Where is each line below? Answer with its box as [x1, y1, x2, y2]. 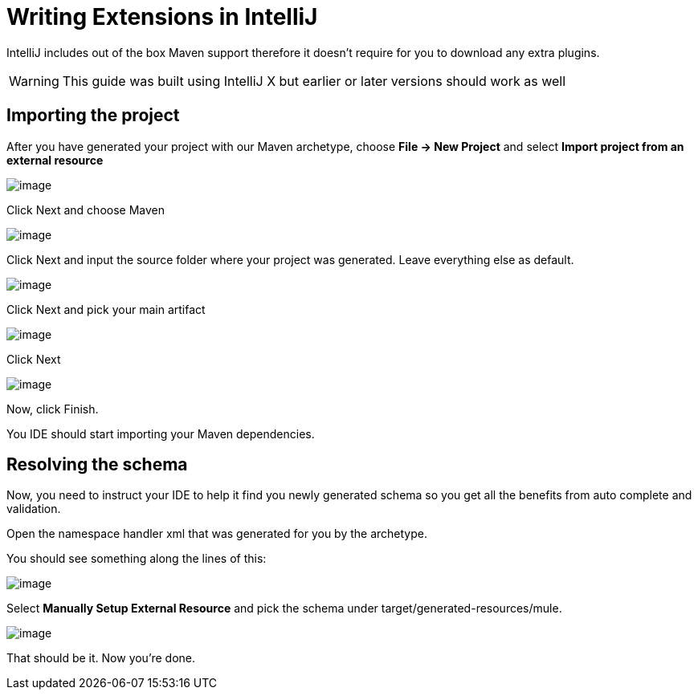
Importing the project [6, 105, 180, 126]
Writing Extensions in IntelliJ [6, 3, 318, 31]
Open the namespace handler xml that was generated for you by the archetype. [6, 527, 427, 541]
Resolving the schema [6, 454, 188, 475]
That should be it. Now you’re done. [6, 651, 196, 665]
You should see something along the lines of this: [6, 552, 267, 566]
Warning [9, 72, 59, 89]
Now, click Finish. [6, 401, 99, 416]
